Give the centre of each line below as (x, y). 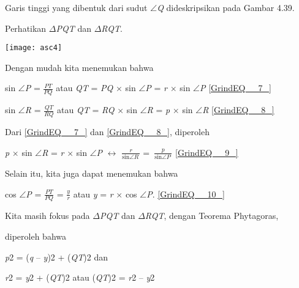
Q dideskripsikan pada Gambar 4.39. (226, 7)
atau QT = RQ (86, 110)
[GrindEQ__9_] (207, 152)
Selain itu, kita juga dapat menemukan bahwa (92, 173)
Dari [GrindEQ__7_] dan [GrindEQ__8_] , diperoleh (107, 132)
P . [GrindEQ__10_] (186, 194)
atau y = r (93, 194)
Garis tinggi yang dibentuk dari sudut (76, 7)
